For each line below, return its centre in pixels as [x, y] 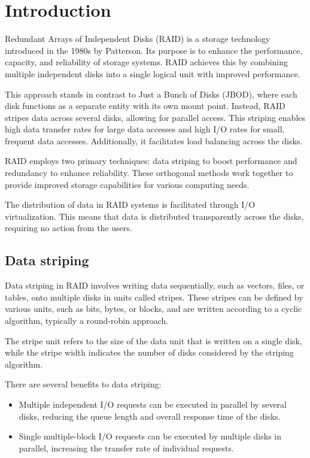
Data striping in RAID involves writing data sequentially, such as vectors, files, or [155, 285]
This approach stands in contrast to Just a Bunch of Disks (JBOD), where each [151, 94]
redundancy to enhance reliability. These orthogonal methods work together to [149, 173]
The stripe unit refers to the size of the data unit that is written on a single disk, [154, 340]
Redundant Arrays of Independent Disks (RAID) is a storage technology [138, 39]
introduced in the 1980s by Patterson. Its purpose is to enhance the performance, [154, 50]
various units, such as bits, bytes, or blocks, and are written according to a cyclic [154, 309]
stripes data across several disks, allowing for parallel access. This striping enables [155, 117]
